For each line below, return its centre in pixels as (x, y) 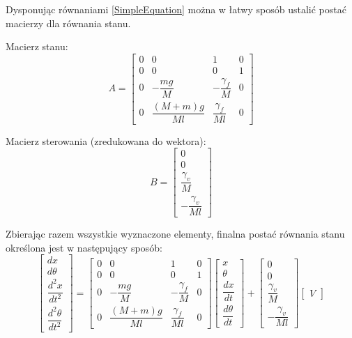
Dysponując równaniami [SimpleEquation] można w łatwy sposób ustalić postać (176, 9)
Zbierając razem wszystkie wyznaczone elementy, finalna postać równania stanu (175, 234)
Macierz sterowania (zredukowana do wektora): (106, 140)
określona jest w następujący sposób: (84, 247)
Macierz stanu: (37, 46)
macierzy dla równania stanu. (68, 23)
